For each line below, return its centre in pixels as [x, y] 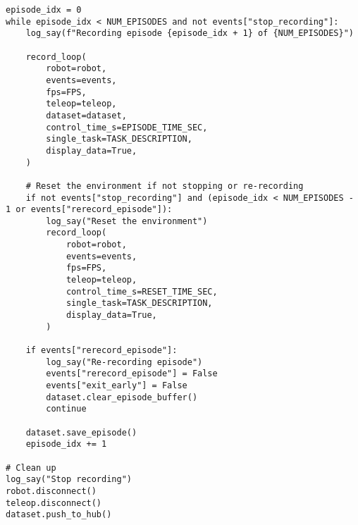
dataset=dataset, [86, 115]
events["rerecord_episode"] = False [132, 374]
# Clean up [31, 468]
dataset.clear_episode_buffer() [122, 397]
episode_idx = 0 [44, 10]
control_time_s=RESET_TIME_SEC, [142, 291]
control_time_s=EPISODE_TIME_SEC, [127, 127]
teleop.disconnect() [54, 503]
